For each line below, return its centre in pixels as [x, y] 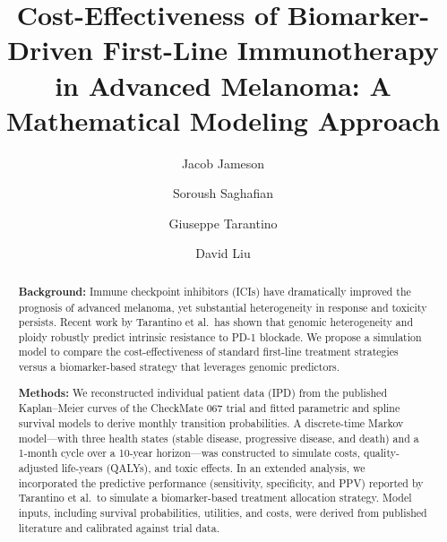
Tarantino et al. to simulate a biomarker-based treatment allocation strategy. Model [215, 498]
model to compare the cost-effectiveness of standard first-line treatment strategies [208, 352]
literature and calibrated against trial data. [119, 527]
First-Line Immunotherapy [271, 50]
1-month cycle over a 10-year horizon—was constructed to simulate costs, [189, 453]
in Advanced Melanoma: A [223, 85]
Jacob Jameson [223, 163]
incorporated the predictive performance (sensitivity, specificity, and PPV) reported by [221, 482]
